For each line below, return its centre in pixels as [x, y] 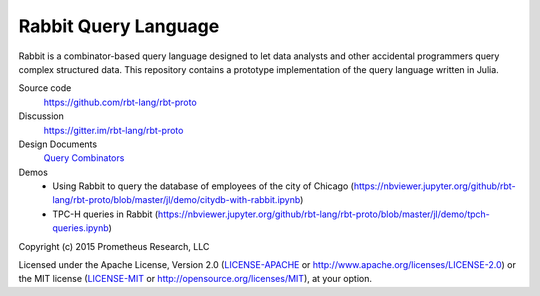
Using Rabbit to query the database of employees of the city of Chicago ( [203, 186]
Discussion [41, 116]
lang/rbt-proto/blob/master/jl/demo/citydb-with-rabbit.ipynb [176, 200]
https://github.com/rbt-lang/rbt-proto [120, 102]
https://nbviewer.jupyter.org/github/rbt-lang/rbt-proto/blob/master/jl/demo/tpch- [323, 214]
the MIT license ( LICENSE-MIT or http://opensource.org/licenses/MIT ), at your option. [195, 279]
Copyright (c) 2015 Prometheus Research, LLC [114, 246]
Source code [45, 88]
